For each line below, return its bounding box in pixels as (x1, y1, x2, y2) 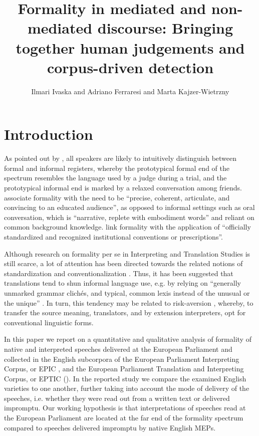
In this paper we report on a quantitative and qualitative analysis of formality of (4, 334, 251, 344)
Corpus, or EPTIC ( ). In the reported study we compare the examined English (4, 373, 246, 383)
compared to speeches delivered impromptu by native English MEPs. (4, 422, 216, 432)
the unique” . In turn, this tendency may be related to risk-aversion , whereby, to (4, 297, 253, 308)
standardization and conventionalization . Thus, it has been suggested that (4, 268, 233, 278)
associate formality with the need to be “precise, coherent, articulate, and (4, 192, 230, 202)
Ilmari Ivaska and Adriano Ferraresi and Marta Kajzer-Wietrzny (31, 86, 229, 96)
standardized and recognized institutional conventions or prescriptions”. (4, 231, 223, 242)
